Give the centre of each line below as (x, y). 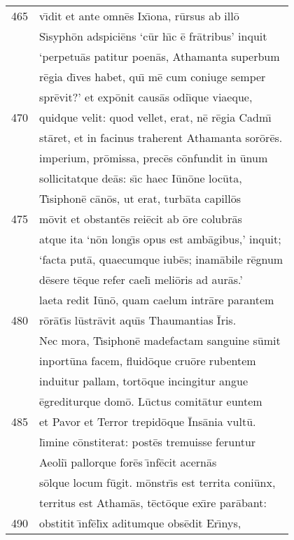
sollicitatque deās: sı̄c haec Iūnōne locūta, (141, 178)
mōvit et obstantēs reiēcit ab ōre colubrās (141, 219)
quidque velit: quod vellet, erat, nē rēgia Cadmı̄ (155, 117)
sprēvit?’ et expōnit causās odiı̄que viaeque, (146, 97)
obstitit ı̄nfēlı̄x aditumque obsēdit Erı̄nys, (140, 523)
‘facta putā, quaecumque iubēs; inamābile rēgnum (161, 259)
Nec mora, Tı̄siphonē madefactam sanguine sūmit (160, 340)
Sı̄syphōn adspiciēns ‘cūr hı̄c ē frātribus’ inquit (153, 36)
